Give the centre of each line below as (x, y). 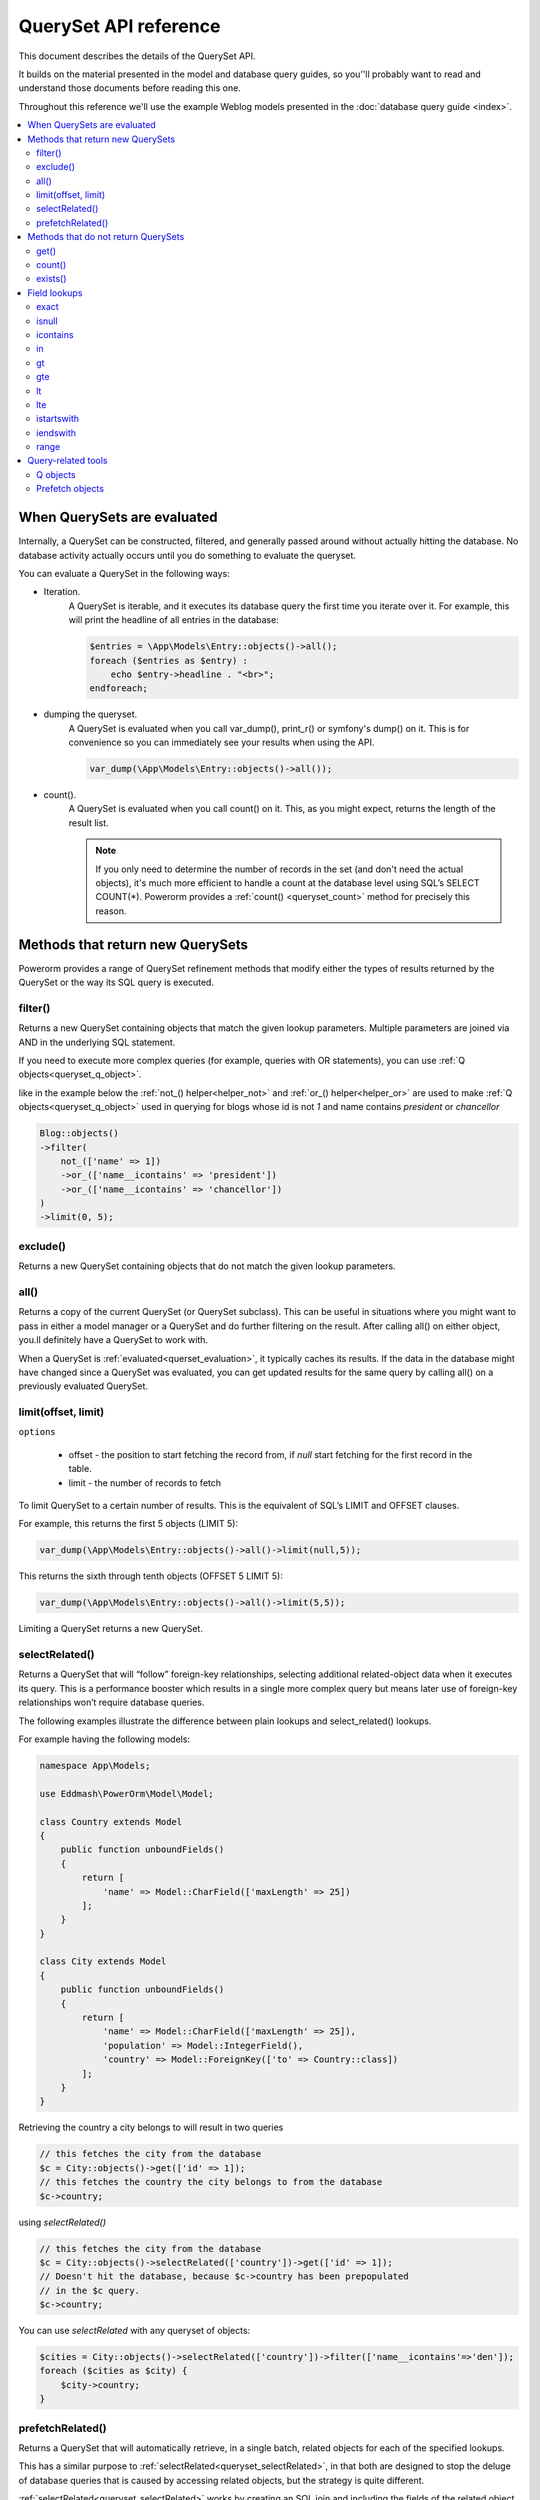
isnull (47, 321)
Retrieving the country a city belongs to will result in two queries (151, 2127)
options (37, 1432)
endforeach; (119, 688)
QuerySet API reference (119, 26)
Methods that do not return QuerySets (106, 237)
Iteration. (62, 592)
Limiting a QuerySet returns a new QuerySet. (111, 1629)
